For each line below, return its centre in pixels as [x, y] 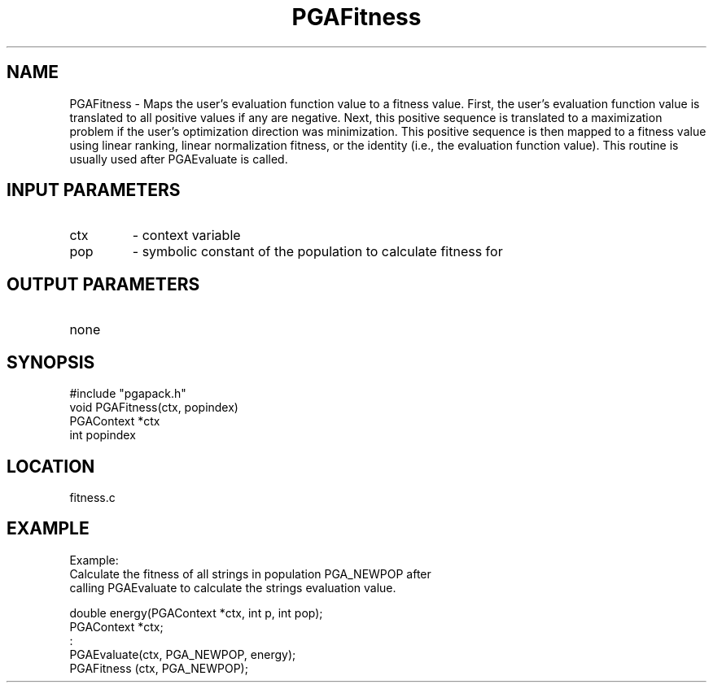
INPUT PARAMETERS [94, 190]
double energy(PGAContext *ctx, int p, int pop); [196, 613]
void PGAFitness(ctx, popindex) [154, 408]
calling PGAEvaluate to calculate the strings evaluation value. [233, 587]
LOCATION [51, 466]
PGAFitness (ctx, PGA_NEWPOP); [159, 668]
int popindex [103, 435]
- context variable [186, 235]
